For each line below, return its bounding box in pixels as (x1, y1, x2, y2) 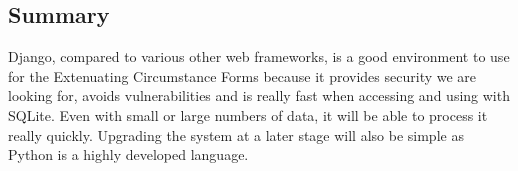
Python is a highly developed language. (8, 144, 249, 165)
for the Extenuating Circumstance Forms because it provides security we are (8, 65, 477, 86)
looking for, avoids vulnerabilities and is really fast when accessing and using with (8, 85, 510, 106)
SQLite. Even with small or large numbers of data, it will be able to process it (8, 104, 488, 125)
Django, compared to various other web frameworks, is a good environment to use (8, 46, 510, 67)
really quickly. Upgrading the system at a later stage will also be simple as (8, 124, 464, 145)
